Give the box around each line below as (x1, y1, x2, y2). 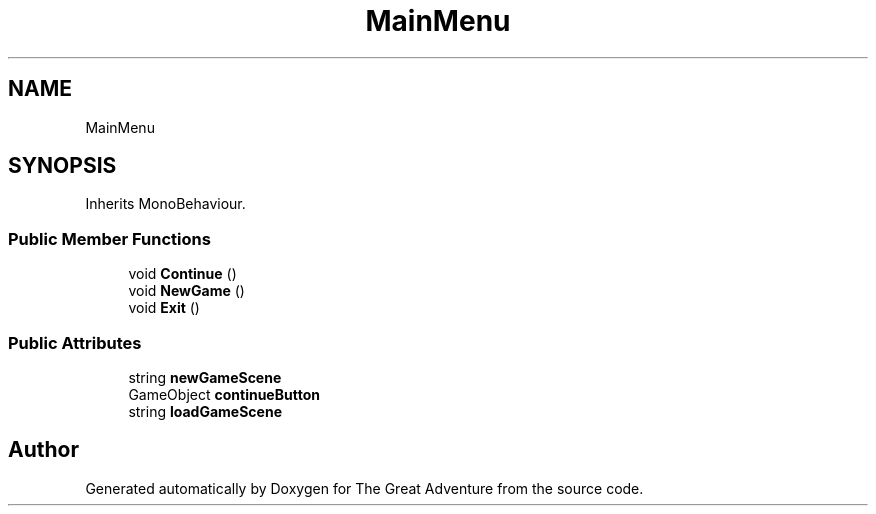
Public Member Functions (8, 228, 211, 249)
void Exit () (128, 299, 200, 317)
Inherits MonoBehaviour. (85, 195, 246, 213)
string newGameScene (128, 368, 282, 386)
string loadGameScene (128, 402, 282, 420)
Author (8, 437, 79, 463)
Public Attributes (8, 332, 142, 353)
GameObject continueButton (128, 385, 320, 403)
